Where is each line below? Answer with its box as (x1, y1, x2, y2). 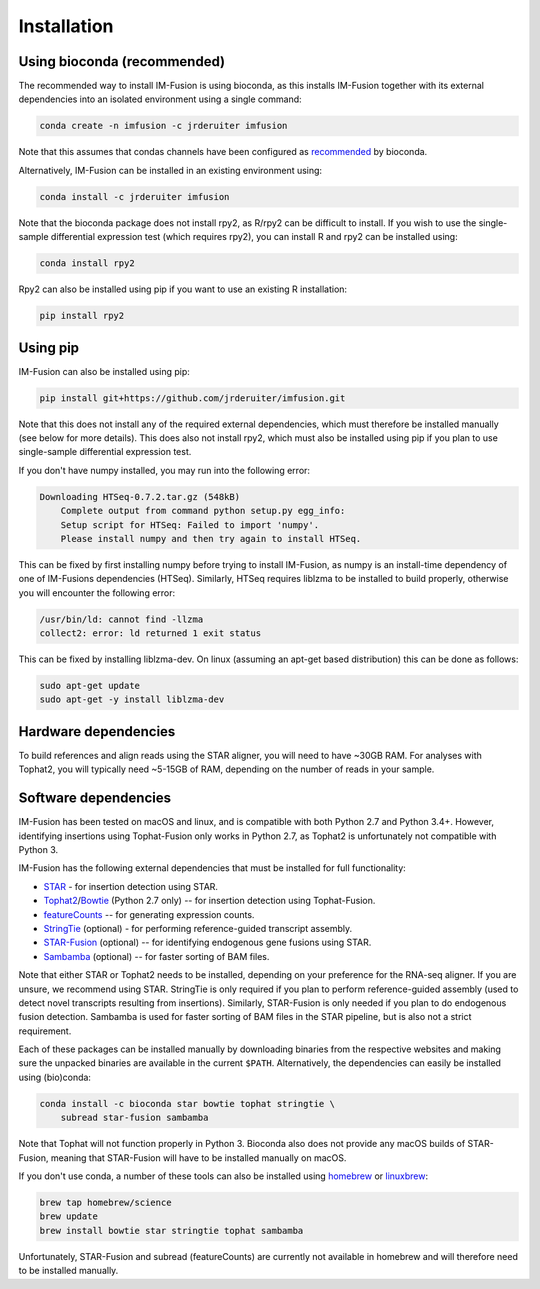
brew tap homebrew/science (39, 1196, 172, 1208)
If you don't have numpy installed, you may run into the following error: (18, 464, 310, 476)
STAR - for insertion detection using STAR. (43, 880, 219, 892)
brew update (39, 1211, 99, 1222)
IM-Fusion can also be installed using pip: (18, 365, 190, 377)
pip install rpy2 (39, 310, 125, 322)
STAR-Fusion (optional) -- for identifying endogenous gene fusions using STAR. (43, 936, 372, 949)
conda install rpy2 (39, 258, 135, 269)
